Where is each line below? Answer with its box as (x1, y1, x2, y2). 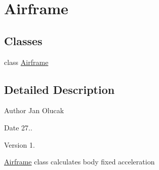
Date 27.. (4, 122, 32, 132)
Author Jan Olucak (4, 105, 64, 116)
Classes (4, 32, 43, 48)
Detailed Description (4, 81, 115, 97)
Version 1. (4, 139, 35, 150)
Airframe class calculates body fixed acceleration (4, 156, 155, 167)
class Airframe (4, 56, 49, 67)
